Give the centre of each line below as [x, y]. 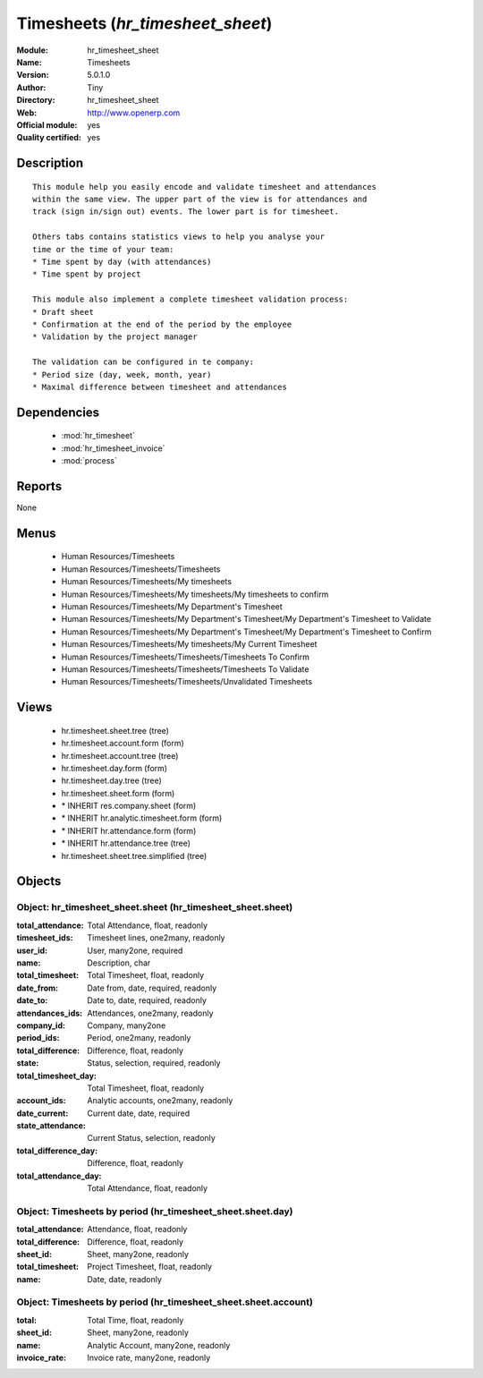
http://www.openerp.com [134, 113]
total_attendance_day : [59, 1176]
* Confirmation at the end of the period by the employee [162, 324]
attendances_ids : [50, 1013]
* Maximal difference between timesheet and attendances [160, 387]
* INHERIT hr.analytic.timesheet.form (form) [142, 818]
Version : [33, 75]
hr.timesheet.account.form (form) [123, 744]
